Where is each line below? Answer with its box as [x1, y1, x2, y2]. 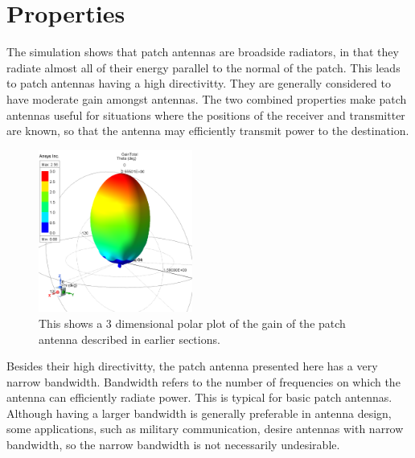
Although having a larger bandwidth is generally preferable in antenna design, [6, 404, 392, 421]
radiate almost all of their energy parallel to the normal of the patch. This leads [6, 59, 401, 76]
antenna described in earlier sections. [39, 330, 220, 347]
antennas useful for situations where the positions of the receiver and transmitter [6, 106, 405, 123]
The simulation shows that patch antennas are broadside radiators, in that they [6, 43, 399, 60]
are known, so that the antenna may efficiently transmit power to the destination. [6, 122, 409, 139]
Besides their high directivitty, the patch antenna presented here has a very [6, 358, 378, 374]
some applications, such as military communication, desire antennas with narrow [6, 420, 404, 437]
